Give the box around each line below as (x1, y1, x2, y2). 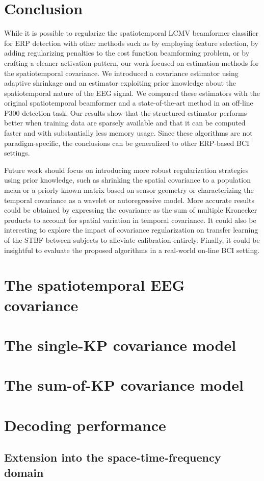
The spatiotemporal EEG (4, 274, 185, 295)
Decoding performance (4, 414, 166, 435)
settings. (4, 147, 30, 158)
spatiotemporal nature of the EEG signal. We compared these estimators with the (4, 87, 260, 98)
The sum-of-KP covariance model (4, 374, 244, 395)
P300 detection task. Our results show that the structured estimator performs (4, 107, 247, 118)
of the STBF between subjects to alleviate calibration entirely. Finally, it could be (4, 235, 260, 245)
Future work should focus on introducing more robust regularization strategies (4, 164, 249, 175)
